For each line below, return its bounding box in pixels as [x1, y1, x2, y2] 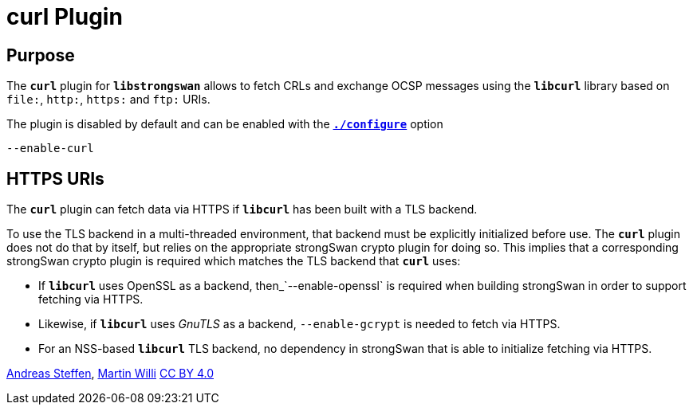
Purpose [6, 45, 75, 65]
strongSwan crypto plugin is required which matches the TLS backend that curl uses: [6, 254, 461, 268]
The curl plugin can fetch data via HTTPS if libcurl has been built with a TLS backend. [6, 202, 478, 217]
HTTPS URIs [6, 168, 104, 189]
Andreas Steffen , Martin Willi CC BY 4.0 [6, 366, 215, 381]
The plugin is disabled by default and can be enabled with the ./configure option [6, 117, 443, 131]
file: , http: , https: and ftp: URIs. [6, 92, 211, 107]
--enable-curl [6, 142, 94, 155]
